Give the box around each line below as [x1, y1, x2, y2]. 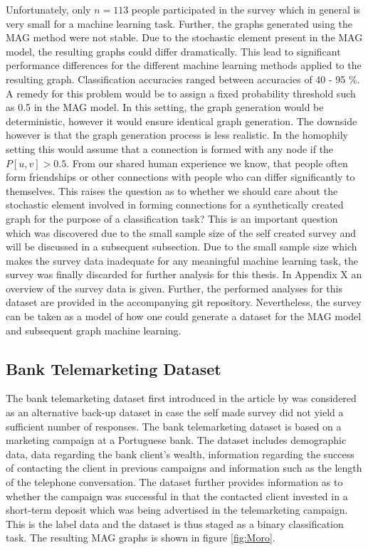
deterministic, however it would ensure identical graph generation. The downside [6, 113, 357, 128]
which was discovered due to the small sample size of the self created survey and [6, 225, 357, 240]
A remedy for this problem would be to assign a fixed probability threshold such [6, 85, 356, 100]
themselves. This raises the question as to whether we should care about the [6, 183, 338, 198]
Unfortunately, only [6, 2, 91, 16]
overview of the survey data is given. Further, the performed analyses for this [6, 280, 342, 295]
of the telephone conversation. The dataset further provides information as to [6, 475, 343, 490]
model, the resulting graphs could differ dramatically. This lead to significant [6, 43, 341, 58]
